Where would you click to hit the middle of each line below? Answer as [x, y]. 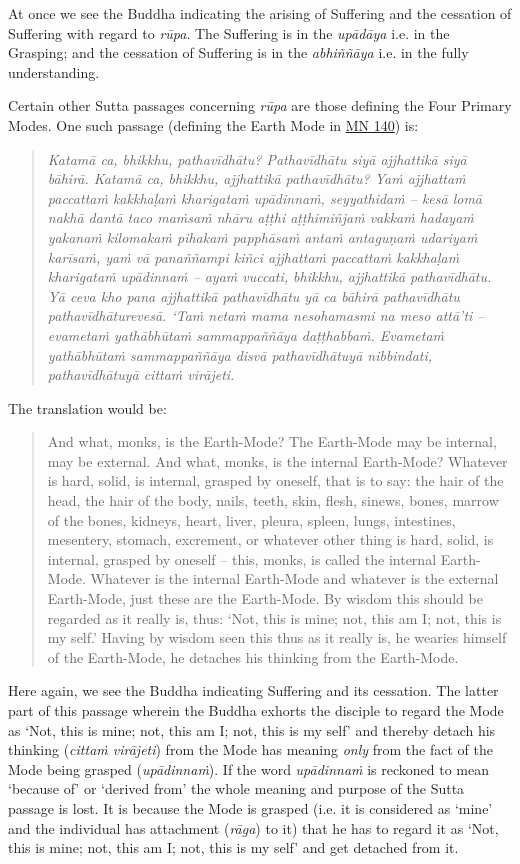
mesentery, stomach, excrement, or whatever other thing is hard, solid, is [270, 539]
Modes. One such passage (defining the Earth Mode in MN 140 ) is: [213, 124]
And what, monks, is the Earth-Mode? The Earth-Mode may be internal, [272, 441]
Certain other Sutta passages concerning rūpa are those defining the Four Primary [260, 105]
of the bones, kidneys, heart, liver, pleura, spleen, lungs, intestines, [251, 519]
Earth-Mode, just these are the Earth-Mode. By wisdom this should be [265, 598]
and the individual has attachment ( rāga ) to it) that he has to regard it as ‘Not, [253, 827]
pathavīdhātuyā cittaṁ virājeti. [141, 374]
